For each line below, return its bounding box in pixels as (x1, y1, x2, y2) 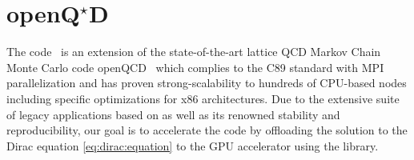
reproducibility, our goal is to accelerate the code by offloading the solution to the (6, 122, 408, 138)
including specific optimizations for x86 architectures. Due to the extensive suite (6, 90, 400, 106)
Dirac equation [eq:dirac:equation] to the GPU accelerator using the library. (6, 137, 379, 154)
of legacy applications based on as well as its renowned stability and (6, 106, 340, 122)
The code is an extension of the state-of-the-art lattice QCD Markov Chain (6, 43, 381, 60)
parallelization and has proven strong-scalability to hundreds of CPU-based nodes (6, 74, 407, 91)
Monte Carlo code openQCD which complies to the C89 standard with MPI (6, 58, 384, 75)
